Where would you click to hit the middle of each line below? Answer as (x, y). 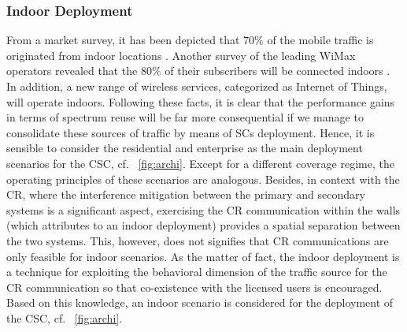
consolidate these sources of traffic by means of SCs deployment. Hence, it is (191, 132)
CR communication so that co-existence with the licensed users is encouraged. (194, 287)
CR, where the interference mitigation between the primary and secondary (186, 194)
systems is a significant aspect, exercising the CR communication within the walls (203, 209)
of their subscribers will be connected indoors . (277, 71)
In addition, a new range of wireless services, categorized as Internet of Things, (197, 86)
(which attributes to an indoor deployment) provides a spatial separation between (203, 225)
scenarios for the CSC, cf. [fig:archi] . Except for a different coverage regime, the (200, 163)
